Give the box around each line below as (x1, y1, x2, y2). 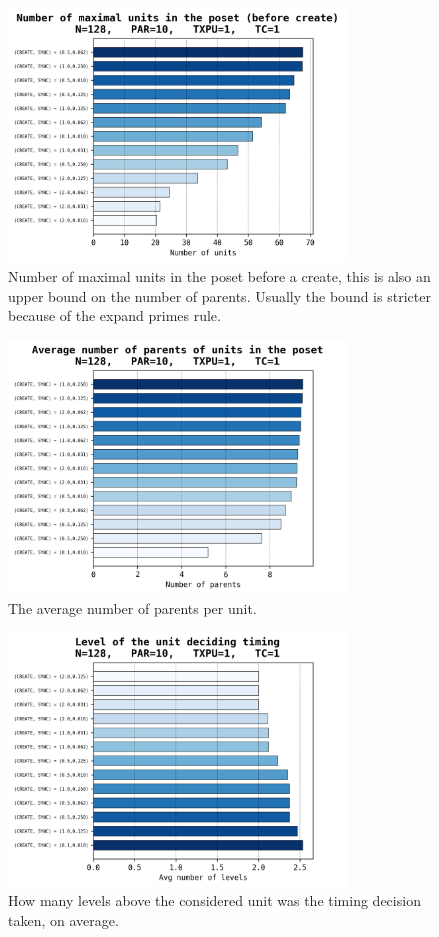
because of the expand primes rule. (8, 305, 221, 326)
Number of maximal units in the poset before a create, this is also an (8, 265, 431, 286)
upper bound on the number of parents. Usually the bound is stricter (8, 285, 431, 306)
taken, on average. (8, 909, 119, 930)
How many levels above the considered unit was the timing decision (8, 890, 421, 911)
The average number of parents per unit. (8, 597, 257, 618)
